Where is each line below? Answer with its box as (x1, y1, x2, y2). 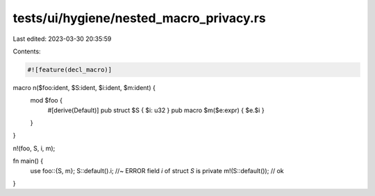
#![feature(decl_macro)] (27, 66, 112, 73)
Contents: (12, 47, 41, 55)
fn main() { (12, 157, 44, 166)
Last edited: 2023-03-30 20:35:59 (12, 35, 112, 43)
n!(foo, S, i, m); (12, 144, 56, 152)
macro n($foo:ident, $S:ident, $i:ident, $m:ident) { (12, 83, 156, 91)
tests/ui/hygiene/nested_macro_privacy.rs (12, 10, 267, 26)
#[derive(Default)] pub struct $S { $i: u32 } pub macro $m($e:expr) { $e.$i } (47, 106, 265, 114)
